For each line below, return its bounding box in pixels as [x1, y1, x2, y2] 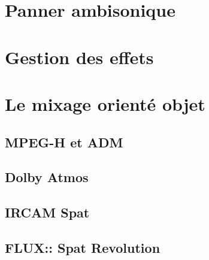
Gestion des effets [5, 44, 154, 69]
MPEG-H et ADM [5, 132, 123, 151]
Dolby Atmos [5, 168, 89, 186]
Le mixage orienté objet [5, 91, 205, 116]
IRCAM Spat [5, 203, 90, 222]
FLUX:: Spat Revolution [5, 238, 160, 256]
